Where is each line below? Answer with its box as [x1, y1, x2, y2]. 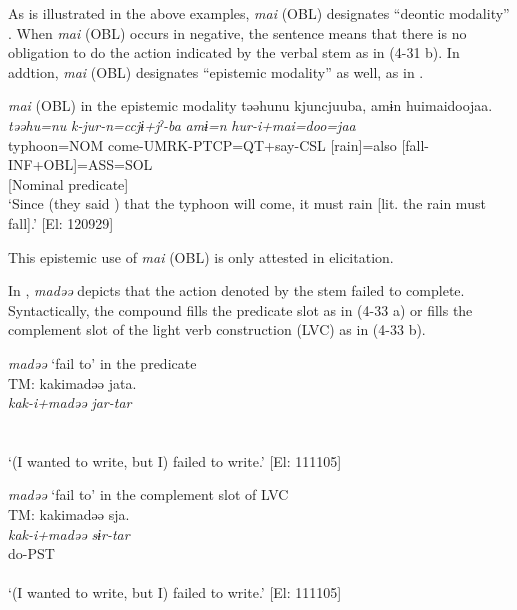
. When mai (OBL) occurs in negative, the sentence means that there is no [8, 22, 467, 43]
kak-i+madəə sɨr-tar [8, 523, 130, 544]
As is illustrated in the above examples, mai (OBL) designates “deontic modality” [8, 3, 510, 23]
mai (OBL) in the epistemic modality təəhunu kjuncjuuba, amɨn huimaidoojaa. [8, 95, 493, 116]
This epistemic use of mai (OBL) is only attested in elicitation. [8, 246, 394, 267]
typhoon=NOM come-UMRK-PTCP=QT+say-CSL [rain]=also [8, 134, 397, 155]
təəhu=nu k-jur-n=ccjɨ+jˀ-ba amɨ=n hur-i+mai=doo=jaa [8, 114, 356, 135]
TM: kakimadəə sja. [8, 504, 130, 525]
